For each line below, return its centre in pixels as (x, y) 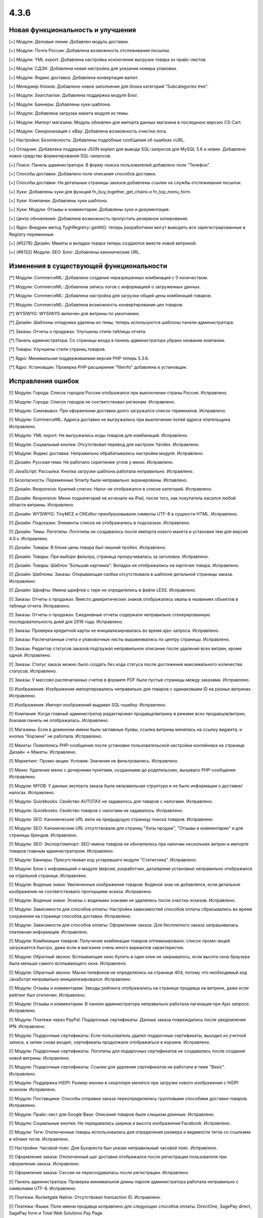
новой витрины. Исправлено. (39, 1058)
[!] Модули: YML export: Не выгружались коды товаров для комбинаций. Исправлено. (99, 436)
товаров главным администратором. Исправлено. (62, 851)
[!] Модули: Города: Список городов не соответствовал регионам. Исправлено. (92, 401)
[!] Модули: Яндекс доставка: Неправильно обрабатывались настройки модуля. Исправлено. (106, 453)
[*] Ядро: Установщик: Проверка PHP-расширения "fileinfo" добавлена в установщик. (98, 367)
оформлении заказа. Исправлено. (44, 1163)
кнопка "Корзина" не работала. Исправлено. (56, 736)
